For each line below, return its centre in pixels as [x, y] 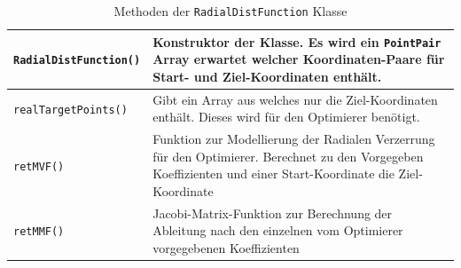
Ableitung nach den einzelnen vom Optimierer [278, 230]
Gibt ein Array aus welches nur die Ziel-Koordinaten [295, 99]
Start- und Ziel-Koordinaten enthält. [267, 76]
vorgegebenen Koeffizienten [226, 248]
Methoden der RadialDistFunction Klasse [230, 11]
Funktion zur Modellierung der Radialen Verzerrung [294, 139]
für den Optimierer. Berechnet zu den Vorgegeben [288, 156]
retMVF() [39, 166]
